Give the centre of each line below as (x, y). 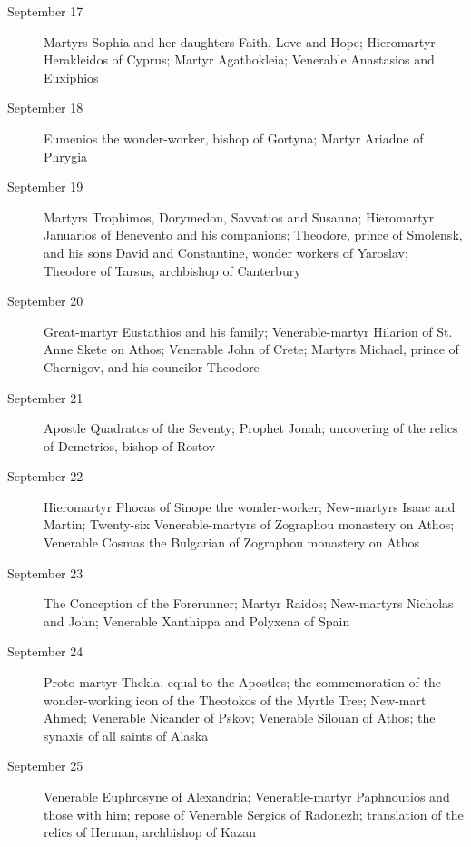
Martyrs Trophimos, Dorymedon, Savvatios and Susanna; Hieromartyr (239, 217)
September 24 (45, 651)
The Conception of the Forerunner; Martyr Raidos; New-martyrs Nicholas (249, 603)
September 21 (45, 397)
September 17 (45, 11)
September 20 (45, 301)
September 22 (45, 476)
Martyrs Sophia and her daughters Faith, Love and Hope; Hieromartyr (240, 41)
